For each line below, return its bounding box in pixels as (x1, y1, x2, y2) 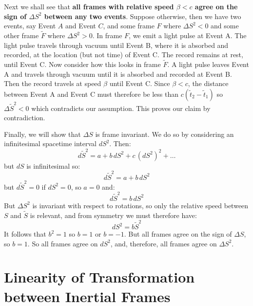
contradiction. (4, 112, 45, 123)
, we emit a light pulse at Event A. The (129, 30, 247, 40)
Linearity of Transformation (4, 267, 195, 287)
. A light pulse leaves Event (167, 59, 249, 69)
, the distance (188, 78, 229, 88)
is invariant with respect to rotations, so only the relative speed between (32, 200, 249, 210)
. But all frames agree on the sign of (124, 229, 232, 239)
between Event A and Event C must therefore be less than (4, 88, 179, 99)
